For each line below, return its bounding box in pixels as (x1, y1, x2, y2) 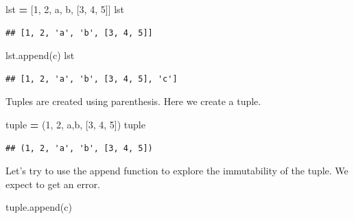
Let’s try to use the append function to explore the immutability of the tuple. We (5, 163, 349, 178)
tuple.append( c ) (5, 200, 72, 214)
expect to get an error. (5, 176, 100, 191)
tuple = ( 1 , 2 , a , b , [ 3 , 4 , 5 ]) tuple (5, 117, 145, 131)
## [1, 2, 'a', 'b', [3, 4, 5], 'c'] (5, 73, 178, 84)
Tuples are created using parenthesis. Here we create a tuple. (5, 94, 261, 108)
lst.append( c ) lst (5, 48, 75, 62)
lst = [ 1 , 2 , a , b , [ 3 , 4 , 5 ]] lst (5, 2, 124, 16)
